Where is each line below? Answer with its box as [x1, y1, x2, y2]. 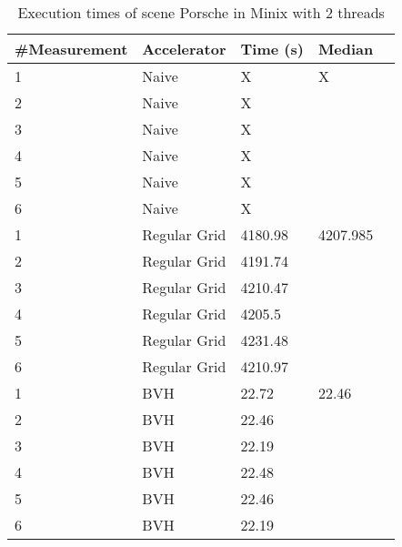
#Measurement [15, 38, 128, 59]
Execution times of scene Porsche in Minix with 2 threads [17, 2, 385, 23]
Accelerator [142, 38, 226, 59]
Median [317, 38, 374, 59]
